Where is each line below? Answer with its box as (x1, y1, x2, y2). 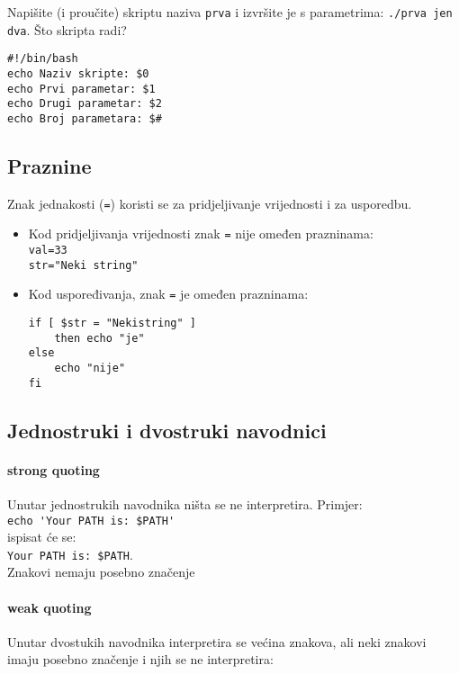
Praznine (7, 151, 92, 179)
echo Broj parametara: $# (7, 112, 162, 125)
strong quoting (7, 460, 100, 479)
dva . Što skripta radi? (7, 20, 127, 39)
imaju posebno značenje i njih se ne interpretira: (7, 650, 274, 669)
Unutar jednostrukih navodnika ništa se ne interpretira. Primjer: (7, 494, 363, 513)
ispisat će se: (7, 527, 76, 546)
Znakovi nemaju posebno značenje (7, 562, 195, 581)
